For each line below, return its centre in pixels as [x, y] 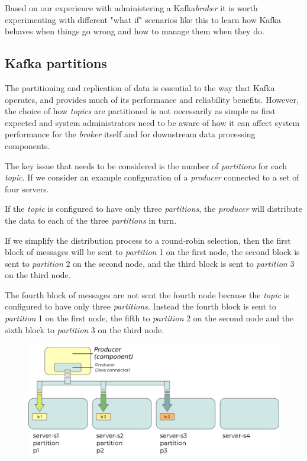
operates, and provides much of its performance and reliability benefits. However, [152, 99]
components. [28, 145]
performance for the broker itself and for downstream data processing [130, 134]
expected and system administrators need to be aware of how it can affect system [152, 122]
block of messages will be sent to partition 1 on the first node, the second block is [152, 252]
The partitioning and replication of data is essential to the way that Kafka [140, 87]
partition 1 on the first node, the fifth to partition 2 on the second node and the [149, 318]
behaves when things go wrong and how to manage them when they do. [135, 31]
